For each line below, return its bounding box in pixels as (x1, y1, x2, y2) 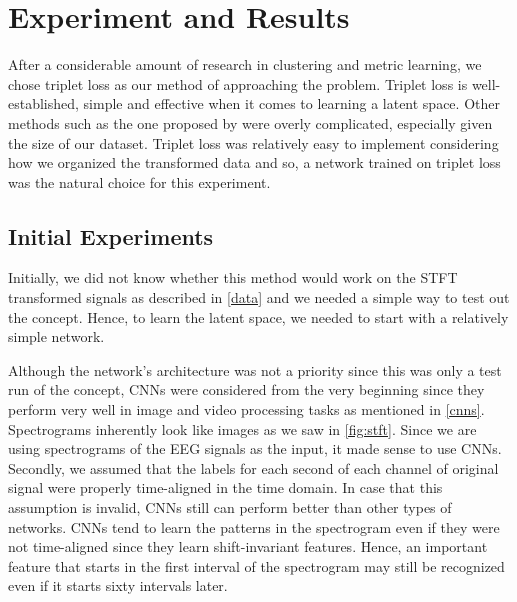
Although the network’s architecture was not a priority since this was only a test (8, 359, 502, 380)
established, (8, 93, 79, 114)
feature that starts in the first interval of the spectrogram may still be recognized (8, 555, 505, 576)
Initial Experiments (8, 220, 214, 251)
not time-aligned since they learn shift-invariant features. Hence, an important (8, 536, 488, 557)
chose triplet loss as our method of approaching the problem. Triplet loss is (8, 73, 468, 94)
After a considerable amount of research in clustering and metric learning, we (8, 54, 482, 75)
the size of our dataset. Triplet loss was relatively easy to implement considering (8, 132, 499, 153)
